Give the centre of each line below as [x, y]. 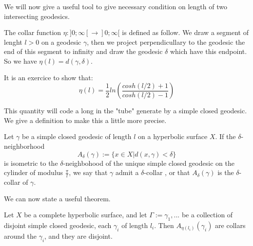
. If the [225, 136]
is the [226, 172]
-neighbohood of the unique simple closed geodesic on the [149, 163]
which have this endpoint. [208, 51]
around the [20, 236]
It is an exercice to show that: [49, 77]
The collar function [33, 32]
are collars [230, 225]
